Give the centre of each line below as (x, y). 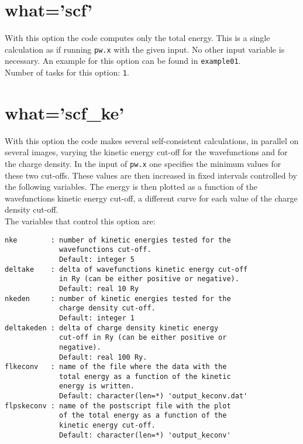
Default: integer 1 (97, 318)
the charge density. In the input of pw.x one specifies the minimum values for (143, 163)
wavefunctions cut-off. (105, 250)
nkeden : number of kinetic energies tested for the (118, 298)
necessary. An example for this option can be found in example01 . (123, 61)
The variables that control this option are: (80, 221)
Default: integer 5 (97, 259)
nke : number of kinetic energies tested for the (118, 240)
